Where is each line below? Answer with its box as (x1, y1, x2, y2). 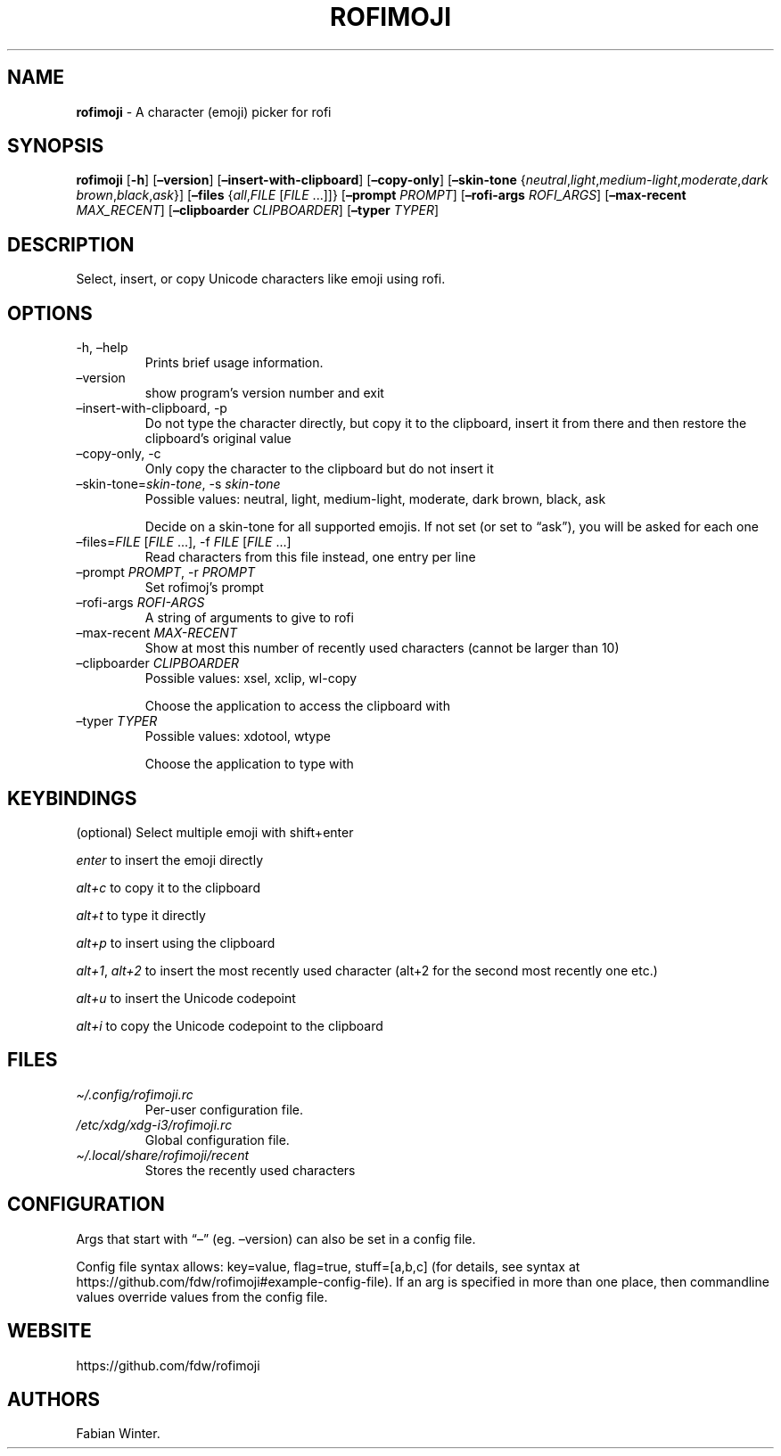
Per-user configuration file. (144, 1101, 303, 1117)
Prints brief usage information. (144, 355, 324, 371)
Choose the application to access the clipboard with (144, 698, 450, 714)
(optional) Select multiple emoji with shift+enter (76, 824, 354, 840)
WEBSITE (7, 1320, 92, 1343)
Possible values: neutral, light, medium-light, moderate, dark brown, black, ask (144, 491, 606, 507)
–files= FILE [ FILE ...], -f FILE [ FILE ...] (76, 534, 292, 550)
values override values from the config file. (76, 1288, 328, 1304)
